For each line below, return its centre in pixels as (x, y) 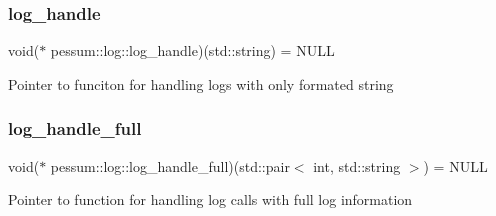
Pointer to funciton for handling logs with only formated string (201, 83)
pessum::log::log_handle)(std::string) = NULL (192, 50)
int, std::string (357, 165)
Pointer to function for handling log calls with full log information (210, 199)
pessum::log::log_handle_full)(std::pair (170, 165)
